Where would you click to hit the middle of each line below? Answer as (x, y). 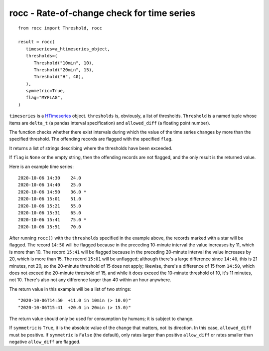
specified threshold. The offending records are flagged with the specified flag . (91, 139)
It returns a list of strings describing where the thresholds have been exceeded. (91, 148)
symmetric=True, (46, 91)
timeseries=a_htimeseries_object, (68, 49)
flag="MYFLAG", (44, 98)
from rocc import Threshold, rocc (60, 28)
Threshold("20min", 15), (64, 70)
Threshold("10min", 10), (64, 63)
